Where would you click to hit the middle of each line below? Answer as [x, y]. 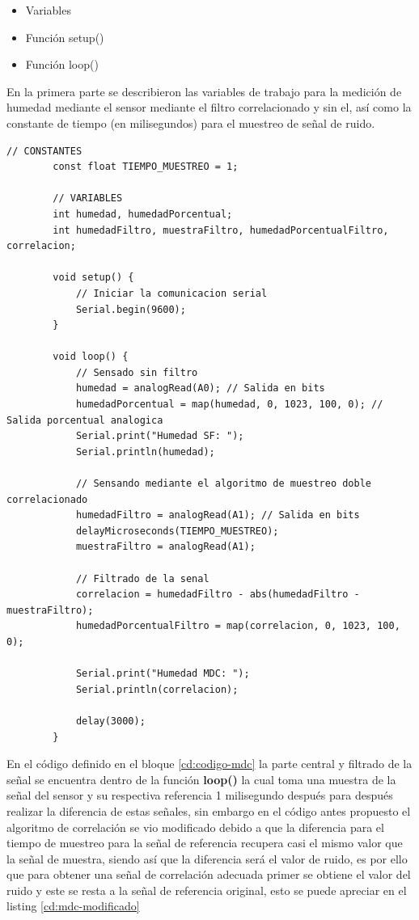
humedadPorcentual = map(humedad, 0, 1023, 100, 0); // [229, 405]
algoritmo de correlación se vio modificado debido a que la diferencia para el [195, 827]
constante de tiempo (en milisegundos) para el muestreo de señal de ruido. [191, 122]
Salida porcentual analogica [85, 420]
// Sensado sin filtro [137, 372]
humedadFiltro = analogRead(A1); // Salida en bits [218, 515]
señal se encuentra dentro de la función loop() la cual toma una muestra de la [201, 779]
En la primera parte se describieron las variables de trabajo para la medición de [204, 91]
